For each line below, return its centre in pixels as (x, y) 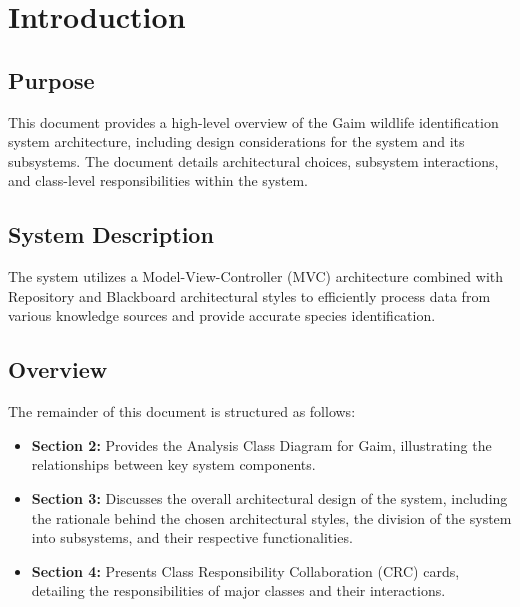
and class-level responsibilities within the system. (158, 180)
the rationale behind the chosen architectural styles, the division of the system (271, 517)
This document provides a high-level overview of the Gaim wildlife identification (253, 121)
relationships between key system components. (173, 464)
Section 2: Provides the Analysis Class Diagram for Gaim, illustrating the (261, 444)
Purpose (51, 79)
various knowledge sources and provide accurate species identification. (222, 315)
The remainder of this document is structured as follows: (182, 411)
